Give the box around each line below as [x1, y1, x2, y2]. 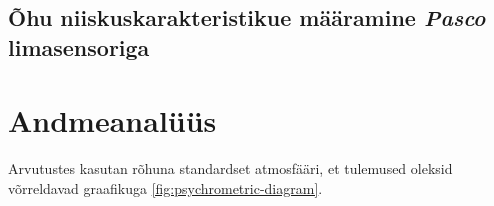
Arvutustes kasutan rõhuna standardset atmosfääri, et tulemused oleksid [8, 158, 453, 179]
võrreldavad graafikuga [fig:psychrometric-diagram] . [8, 177, 323, 198]
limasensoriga [8, 31, 150, 62]
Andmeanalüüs [8, 100, 217, 141]
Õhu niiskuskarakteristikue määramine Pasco [8, 2, 486, 33]
